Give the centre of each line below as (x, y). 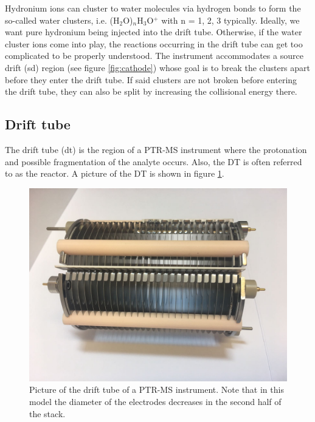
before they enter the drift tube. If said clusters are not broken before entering (151, 79)
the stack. (47, 413)
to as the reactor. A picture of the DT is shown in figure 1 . (115, 173)
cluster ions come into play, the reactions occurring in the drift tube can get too (154, 43)
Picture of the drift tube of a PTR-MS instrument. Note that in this (157, 390)
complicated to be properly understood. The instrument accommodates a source (154, 56)
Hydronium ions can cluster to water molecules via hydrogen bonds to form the (153, 8)
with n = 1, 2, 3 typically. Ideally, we (230, 20)
